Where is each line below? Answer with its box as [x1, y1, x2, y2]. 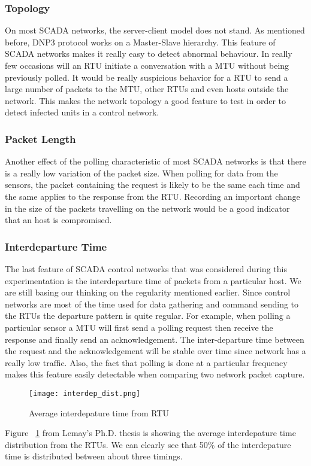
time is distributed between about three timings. [5, 450, 183, 462]
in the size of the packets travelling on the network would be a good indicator [5, 202, 290, 214]
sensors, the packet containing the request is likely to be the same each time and [5, 178, 300, 191]
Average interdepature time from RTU [29, 406, 170, 419]
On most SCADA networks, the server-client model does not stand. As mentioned [5, 24, 305, 36]
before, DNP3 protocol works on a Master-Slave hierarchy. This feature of [5, 35, 276, 48]
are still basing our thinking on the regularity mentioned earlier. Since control [5, 286, 291, 299]
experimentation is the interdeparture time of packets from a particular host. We [5, 274, 301, 287]
